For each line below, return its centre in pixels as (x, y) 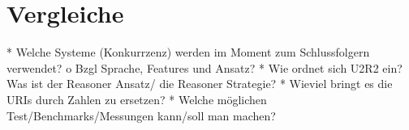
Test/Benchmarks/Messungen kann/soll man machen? (141, 115)
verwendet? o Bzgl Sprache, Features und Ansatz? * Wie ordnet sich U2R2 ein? (204, 67)
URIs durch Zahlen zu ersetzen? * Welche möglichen (137, 99)
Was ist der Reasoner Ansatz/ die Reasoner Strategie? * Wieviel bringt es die (200, 84)
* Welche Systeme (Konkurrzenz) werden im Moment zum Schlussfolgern (188, 52)
